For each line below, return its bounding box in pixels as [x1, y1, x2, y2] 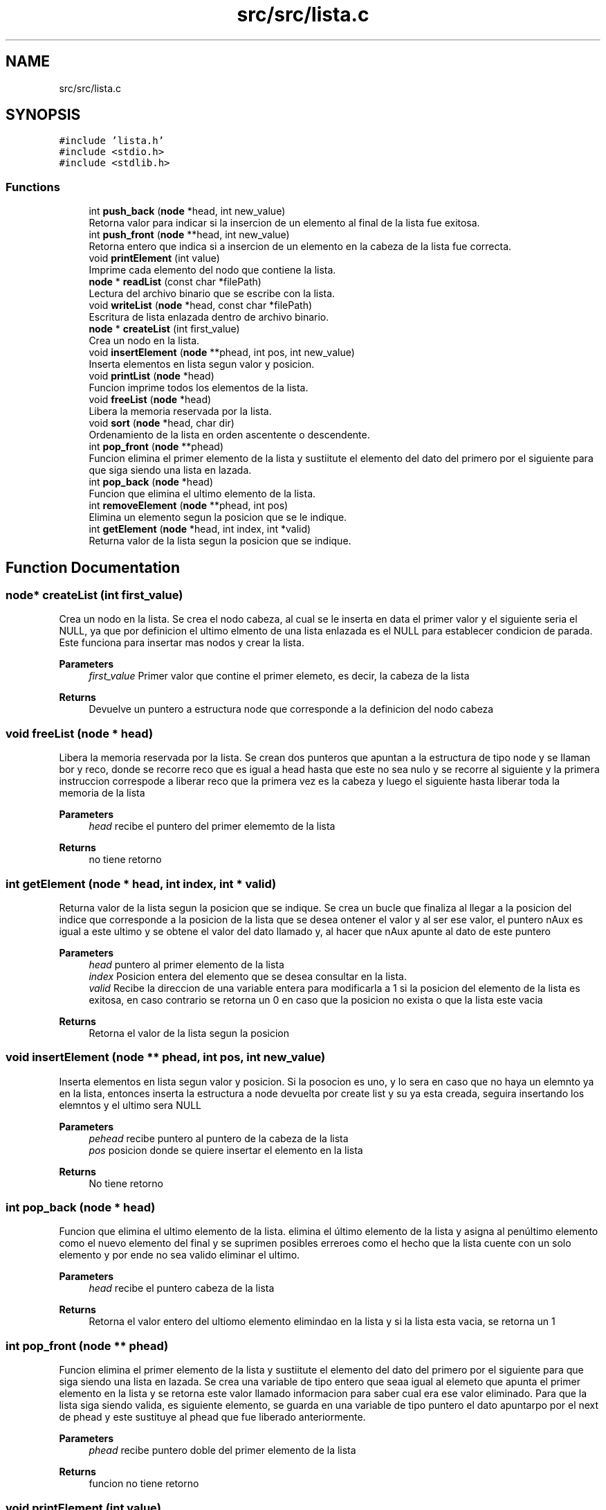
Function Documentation [6, 558, 180, 576]
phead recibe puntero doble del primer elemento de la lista [89, 1444, 356, 1457]
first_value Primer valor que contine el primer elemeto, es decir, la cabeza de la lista [89, 670, 470, 682]
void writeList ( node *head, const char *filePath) [89, 299, 313, 312]
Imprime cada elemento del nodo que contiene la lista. [89, 264, 336, 276]
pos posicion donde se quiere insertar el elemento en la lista [89, 1144, 363, 1156]
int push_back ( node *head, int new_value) [89, 205, 286, 217]
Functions [6, 179, 60, 194]
